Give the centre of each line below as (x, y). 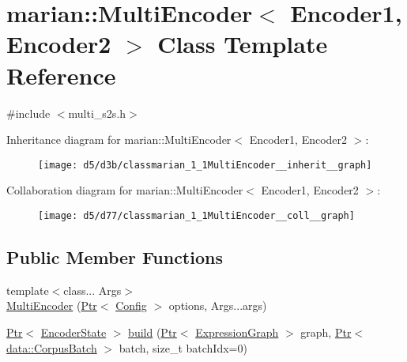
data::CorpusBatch (52, 347)
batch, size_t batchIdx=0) (183, 347)
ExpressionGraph (237, 332)
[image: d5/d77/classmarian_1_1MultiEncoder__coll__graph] (196, 215)
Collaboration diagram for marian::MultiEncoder (125, 190)
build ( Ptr (153, 332)
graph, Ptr (326, 332)
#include (28, 113)
